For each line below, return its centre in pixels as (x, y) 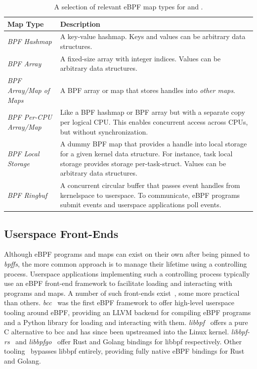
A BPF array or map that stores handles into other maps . (148, 90)
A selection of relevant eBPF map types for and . (128, 6)
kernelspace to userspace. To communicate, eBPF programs (150, 195)
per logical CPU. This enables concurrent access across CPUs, (154, 121)
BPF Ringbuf (27, 195)
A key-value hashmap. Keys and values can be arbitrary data (153, 36)
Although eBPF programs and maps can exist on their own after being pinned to (127, 254)
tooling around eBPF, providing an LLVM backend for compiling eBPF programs (128, 312)
